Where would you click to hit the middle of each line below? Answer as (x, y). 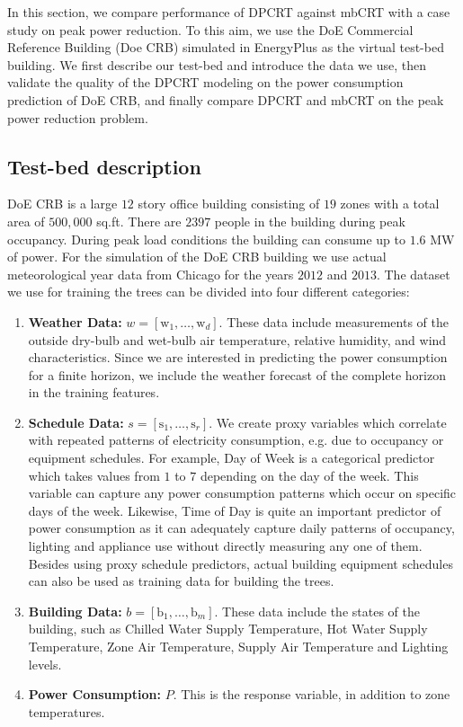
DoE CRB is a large (62, 204)
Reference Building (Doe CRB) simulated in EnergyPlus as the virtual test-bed (226, 47)
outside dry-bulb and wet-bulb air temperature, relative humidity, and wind (237, 339)
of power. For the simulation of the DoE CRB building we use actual (197, 257)
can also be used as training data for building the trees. (181, 581)
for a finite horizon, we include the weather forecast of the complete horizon (237, 374)
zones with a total (390, 204)
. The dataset (413, 274)
